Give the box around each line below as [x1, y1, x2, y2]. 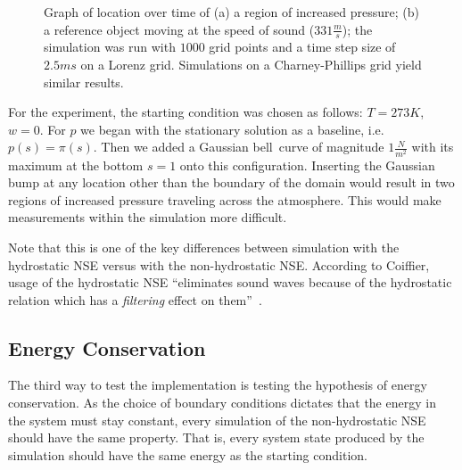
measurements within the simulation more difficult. [8, 208, 287, 227]
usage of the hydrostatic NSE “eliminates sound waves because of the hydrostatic [8, 273, 452, 292]
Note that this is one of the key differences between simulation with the [8, 237, 400, 256]
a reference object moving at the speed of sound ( [44, 20, 315, 38]
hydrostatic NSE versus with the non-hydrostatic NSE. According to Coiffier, [8, 255, 430, 274]
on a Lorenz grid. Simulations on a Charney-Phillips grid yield [80, 55, 422, 74]
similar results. [44, 72, 124, 91]
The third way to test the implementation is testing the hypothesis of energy [8, 375, 427, 394]
